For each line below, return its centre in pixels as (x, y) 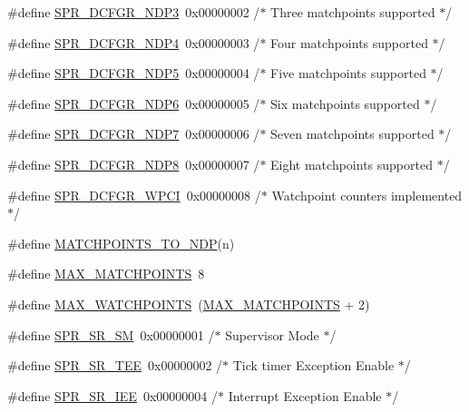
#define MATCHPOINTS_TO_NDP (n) (121, 243)
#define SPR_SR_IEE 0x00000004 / (113, 395)
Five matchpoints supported (348, 73)
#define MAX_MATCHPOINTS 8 (106, 274)
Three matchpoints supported (353, 12)
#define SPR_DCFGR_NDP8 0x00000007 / (134, 164)
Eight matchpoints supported (352, 164)
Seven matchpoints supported (352, 134)
